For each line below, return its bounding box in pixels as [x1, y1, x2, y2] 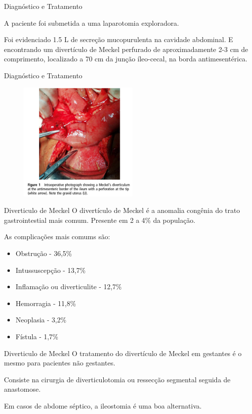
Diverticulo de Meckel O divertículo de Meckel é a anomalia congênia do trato [4, 205, 240, 215]
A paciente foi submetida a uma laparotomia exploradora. [4, 17, 179, 28]
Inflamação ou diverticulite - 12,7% [15, 281, 122, 292]
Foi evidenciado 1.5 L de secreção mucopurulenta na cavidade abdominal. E [4, 34, 233, 45]
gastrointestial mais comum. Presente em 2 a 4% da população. [4, 214, 196, 225]
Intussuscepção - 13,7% [15, 264, 86, 275]
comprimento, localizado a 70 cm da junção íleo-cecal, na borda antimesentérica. [4, 53, 248, 64]
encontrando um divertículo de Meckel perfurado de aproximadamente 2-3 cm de [4, 44, 249, 54]
